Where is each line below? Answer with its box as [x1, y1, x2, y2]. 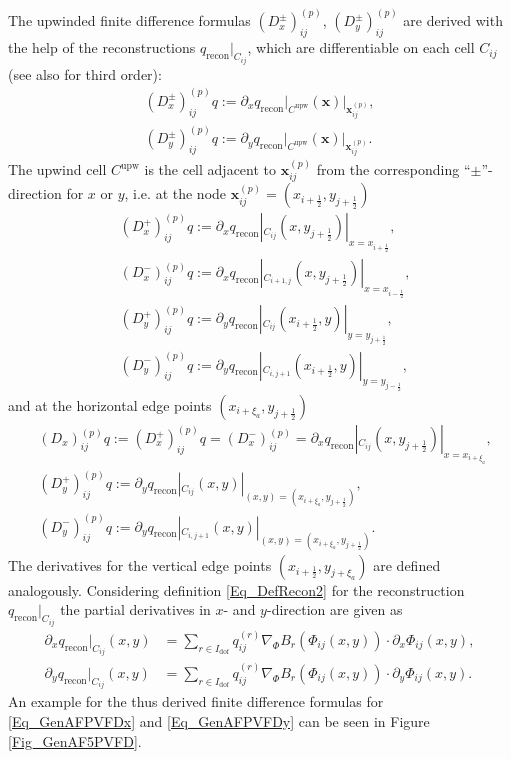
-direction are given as [266, 599, 403, 620]
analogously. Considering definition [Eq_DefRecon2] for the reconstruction [8, 579, 465, 600]
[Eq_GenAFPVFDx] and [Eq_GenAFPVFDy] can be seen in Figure [8, 710, 430, 731]
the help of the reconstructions [8, 37, 196, 58]
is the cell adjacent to [144, 159, 277, 180]
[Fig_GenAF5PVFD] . [8, 730, 142, 751]
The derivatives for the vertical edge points [8, 554, 272, 575]
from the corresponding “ [316, 159, 471, 180]
